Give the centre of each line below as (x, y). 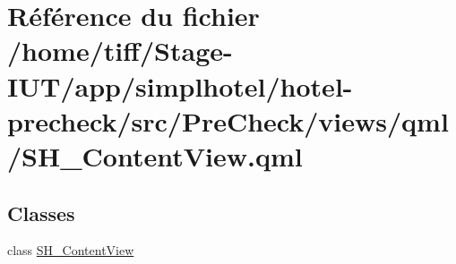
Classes (41, 213)
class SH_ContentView (71, 250)
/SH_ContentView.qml (155, 155)
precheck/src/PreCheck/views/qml (228, 120)
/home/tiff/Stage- (120, 51)
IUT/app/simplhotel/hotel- (180, 85)
